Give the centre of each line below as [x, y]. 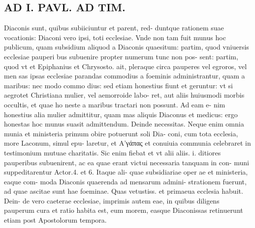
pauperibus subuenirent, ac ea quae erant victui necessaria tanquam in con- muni [127, 162]
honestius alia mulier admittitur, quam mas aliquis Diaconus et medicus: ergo [121, 114]
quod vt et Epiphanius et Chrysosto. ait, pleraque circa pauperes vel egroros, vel [126, 66]
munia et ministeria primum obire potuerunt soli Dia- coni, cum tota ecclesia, [121, 133]
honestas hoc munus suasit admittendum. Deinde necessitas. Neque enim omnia [124, 124]
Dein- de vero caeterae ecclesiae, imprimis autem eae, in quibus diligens [112, 200]
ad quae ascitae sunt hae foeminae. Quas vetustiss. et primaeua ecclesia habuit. [124, 191]
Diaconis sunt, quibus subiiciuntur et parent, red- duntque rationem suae [114, 28]
